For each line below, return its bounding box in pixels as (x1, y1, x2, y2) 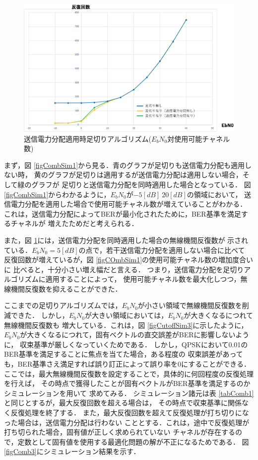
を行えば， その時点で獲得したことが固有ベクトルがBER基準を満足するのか (4, 378, 251, 388)
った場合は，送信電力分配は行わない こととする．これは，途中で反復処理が (4, 417, 250, 427)
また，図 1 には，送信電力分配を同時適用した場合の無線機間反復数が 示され (4, 234, 249, 245)
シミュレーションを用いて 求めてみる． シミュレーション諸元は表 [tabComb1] (4, 387, 254, 398)
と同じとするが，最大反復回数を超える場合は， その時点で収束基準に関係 (4, 397, 242, 408)
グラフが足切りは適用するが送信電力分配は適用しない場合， (48, 169, 243, 180)
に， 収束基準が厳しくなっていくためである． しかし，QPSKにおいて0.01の (4, 339, 248, 349)
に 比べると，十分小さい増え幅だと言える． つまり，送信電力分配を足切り (4, 264, 244, 274)
